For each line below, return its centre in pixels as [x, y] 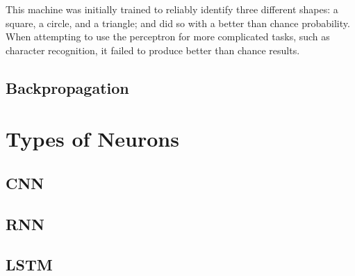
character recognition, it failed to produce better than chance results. [153, 50]
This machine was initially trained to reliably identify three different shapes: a [172, 9]
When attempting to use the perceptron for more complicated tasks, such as [168, 36]
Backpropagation [67, 87]
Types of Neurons [92, 139]
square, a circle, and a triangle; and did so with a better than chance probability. [178, 23]
